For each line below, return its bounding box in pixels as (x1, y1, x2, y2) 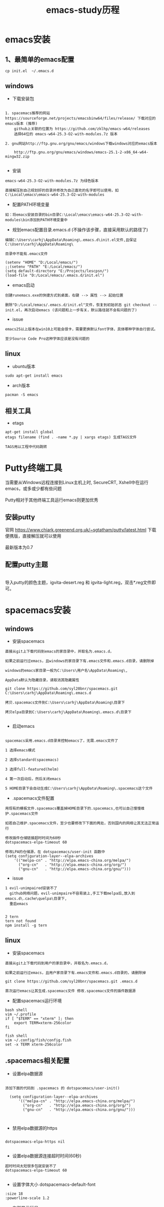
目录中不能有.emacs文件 (5, 251, 48, 256)
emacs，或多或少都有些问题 (5, 486, 62, 491)
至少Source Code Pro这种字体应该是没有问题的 (5, 336, 90, 341)
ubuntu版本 (12, 363, 36, 369)
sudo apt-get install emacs (5, 373, 63, 378)
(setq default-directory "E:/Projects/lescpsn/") (5, 268, 109, 273)
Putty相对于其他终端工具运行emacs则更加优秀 (5, 497, 98, 503)
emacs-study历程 (46, 4, 120, 16)
